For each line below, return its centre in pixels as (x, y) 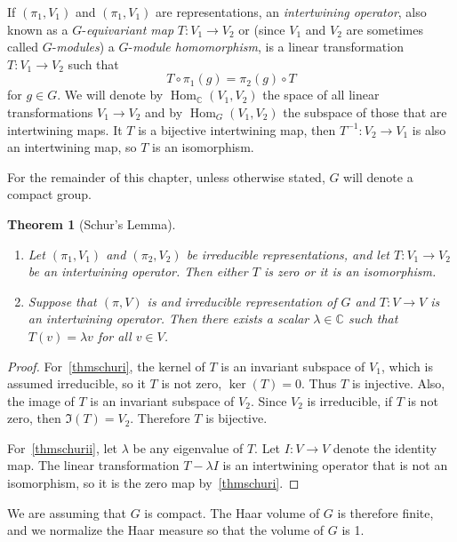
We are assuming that (67, 512)
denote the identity (385, 447)
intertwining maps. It (65, 129)
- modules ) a (83, 47)
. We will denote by (110, 95)
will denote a (378, 176)
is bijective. (237, 418)
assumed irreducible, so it (76, 383)
